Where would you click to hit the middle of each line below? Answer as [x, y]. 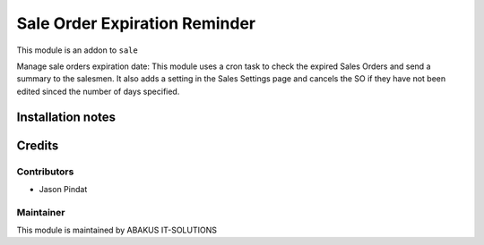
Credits [38, 145]
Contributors [45, 172]
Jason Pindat [63, 189]
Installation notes [66, 117]
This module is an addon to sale [77, 50]
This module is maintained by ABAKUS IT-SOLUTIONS [117, 230]
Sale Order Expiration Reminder [136, 23]
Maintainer [41, 212]
